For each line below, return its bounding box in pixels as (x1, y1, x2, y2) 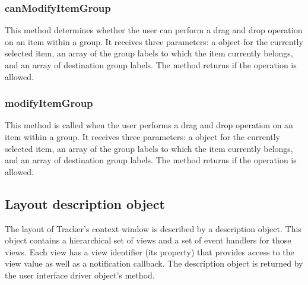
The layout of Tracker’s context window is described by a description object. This (5, 222, 301, 235)
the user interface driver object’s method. (5, 268, 155, 281)
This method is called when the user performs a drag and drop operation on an (5, 119, 293, 131)
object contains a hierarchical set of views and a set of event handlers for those (5, 234, 291, 246)
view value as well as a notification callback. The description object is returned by (5, 257, 303, 270)
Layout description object (5, 194, 165, 213)
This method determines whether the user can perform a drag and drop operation (5, 24, 303, 36)
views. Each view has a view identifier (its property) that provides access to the (5, 245, 294, 258)
